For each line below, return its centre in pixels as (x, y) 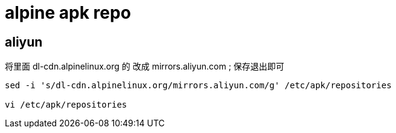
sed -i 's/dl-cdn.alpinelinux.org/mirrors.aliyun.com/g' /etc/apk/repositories (198, 86)
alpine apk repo (68, 13)
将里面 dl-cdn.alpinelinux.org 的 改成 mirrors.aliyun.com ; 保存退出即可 (145, 66)
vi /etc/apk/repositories (66, 105)
